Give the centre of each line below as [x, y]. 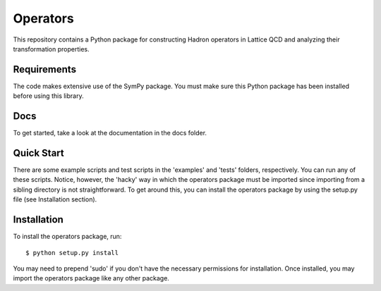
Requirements [45, 69]
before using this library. [48, 96]
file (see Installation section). [55, 199]
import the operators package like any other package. [91, 278]
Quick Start [38, 153]
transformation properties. [51, 49]
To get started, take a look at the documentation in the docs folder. [110, 133]
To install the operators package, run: [67, 237]
